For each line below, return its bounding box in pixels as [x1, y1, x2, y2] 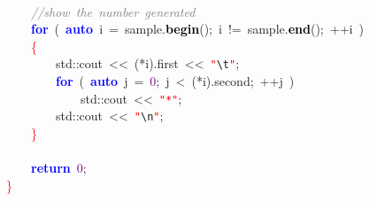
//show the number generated [31, 2, 196, 20]
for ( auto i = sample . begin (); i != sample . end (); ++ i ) [31, 19, 364, 38]
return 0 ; [31, 158, 87, 177]
